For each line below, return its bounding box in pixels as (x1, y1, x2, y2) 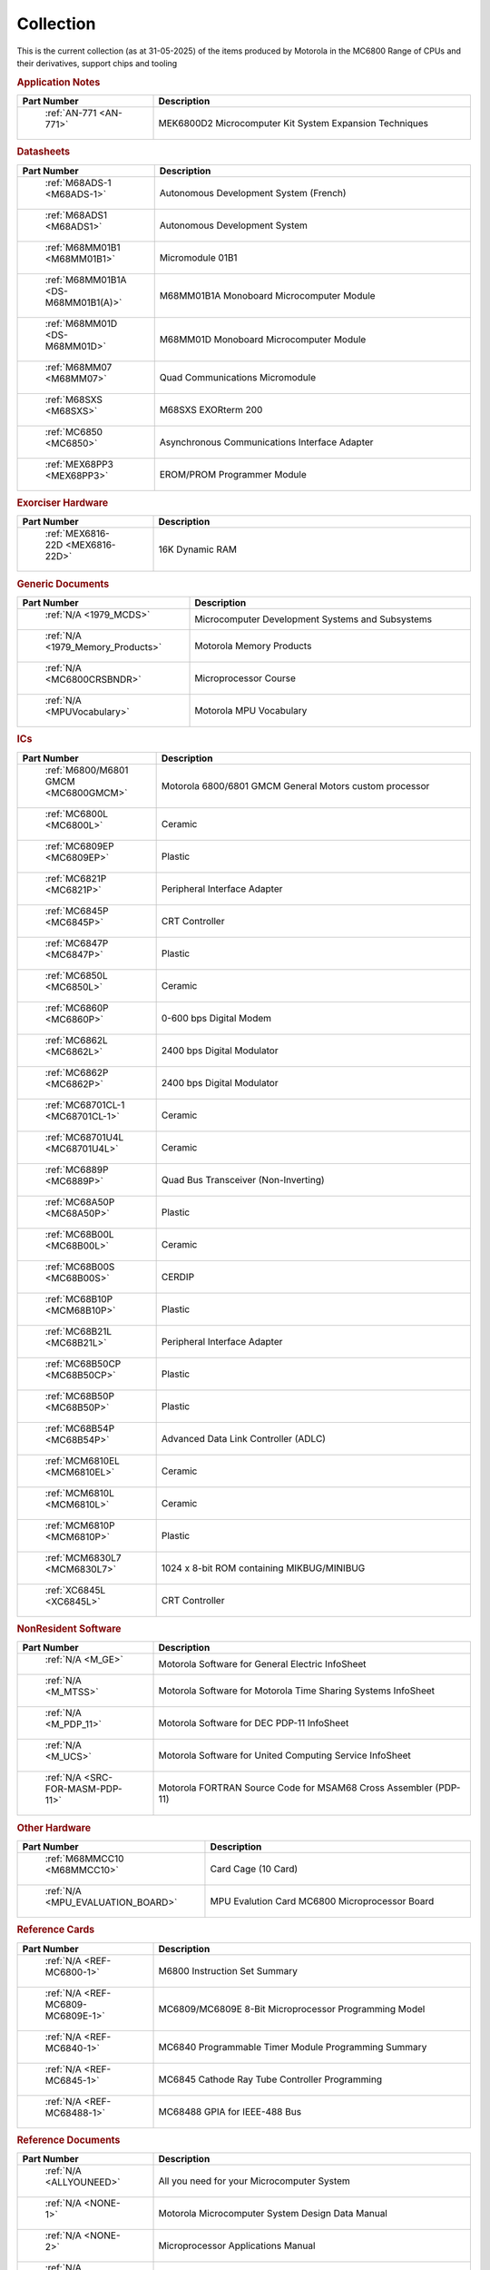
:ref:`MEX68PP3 (44, 458, 113, 470)
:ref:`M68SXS (44, 393, 103, 406)
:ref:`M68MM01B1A (44, 273, 127, 286)
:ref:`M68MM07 (44, 360, 113, 373)
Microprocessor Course (194, 672, 297, 685)
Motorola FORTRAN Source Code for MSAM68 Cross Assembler (158, 1781, 433, 1794)
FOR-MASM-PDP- (44, 1782, 122, 1795)
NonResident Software (16, 1623, 122, 1634)
